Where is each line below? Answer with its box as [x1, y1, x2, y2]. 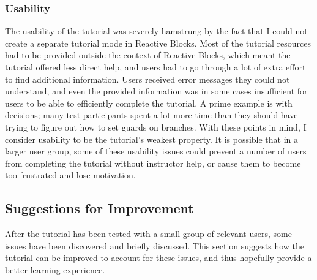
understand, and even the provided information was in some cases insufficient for [5, 85, 308, 97]
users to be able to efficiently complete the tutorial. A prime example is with [5, 96, 293, 109]
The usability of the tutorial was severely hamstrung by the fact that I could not [5, 25, 308, 37]
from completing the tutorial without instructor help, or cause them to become [5, 156, 301, 169]
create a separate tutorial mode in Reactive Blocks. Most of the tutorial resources [5, 36, 311, 49]
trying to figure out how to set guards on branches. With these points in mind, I [5, 120, 307, 133]
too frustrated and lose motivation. [5, 168, 136, 181]
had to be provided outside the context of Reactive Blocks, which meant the [5, 48, 291, 61]
